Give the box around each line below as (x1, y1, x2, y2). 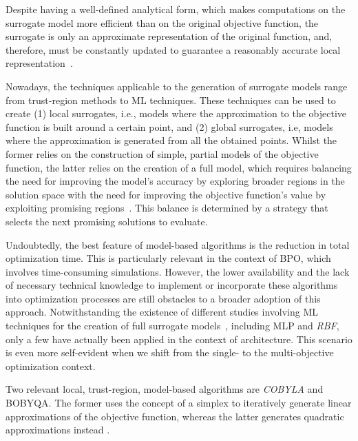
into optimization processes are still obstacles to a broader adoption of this (6, 291, 321, 305)
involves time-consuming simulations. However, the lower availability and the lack (6, 264, 350, 278)
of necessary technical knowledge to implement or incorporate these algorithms (6, 278, 338, 292)
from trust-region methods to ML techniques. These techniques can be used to (6, 92, 336, 107)
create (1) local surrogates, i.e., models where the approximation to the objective (6, 106, 347, 121)
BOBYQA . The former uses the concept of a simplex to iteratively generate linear (6, 396, 352, 410)
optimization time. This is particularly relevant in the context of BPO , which (6, 251, 331, 265)
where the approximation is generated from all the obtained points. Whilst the (6, 133, 337, 147)
